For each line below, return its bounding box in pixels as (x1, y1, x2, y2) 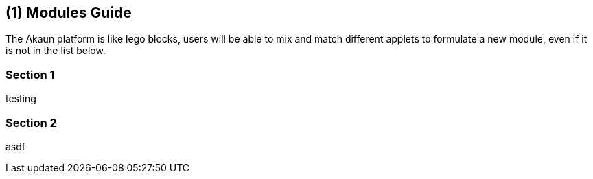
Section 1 (5, 67, 55, 82)
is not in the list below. (5, 45, 106, 57)
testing (5, 93, 36, 105)
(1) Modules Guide (5, 4, 132, 21)
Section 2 (5, 115, 57, 130)
